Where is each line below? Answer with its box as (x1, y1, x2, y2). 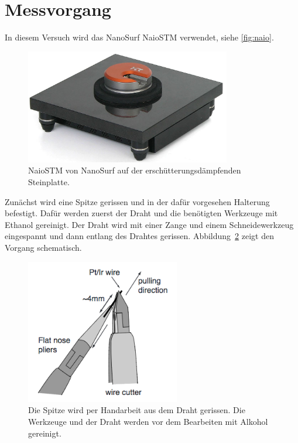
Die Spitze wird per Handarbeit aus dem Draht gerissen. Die (28, 404, 245, 416)
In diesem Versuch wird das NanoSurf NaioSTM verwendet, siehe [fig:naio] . (5, 31, 274, 43)
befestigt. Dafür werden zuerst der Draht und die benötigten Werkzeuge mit (5, 207, 278, 219)
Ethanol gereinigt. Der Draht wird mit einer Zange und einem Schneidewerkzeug (5, 218, 294, 230)
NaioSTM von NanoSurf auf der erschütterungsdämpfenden (28, 164, 241, 176)
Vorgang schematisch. (5, 241, 82, 253)
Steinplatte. (28, 176, 70, 188)
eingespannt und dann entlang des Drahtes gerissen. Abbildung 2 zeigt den (5, 230, 274, 242)
